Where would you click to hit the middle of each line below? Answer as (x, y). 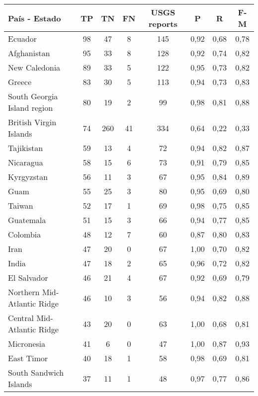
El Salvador (28, 277)
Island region (31, 108)
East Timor (28, 358)
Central (21, 318)
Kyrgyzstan (28, 177)
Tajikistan (26, 148)
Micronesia (27, 344)
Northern (24, 292)
